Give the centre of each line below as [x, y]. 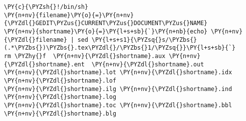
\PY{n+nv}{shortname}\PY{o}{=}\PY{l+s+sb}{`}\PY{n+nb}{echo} [106, 31]
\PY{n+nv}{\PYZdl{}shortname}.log [60, 97]
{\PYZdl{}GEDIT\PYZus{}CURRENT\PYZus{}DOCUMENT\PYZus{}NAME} [106, 23]
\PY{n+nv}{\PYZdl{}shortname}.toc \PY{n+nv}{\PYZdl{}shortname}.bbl [118, 105]
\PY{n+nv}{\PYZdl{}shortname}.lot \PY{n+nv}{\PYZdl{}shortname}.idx [118, 73]
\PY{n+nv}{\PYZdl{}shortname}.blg [60, 113]
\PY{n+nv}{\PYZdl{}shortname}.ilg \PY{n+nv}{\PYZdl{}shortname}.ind [118, 89]
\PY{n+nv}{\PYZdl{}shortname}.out [148, 64]
